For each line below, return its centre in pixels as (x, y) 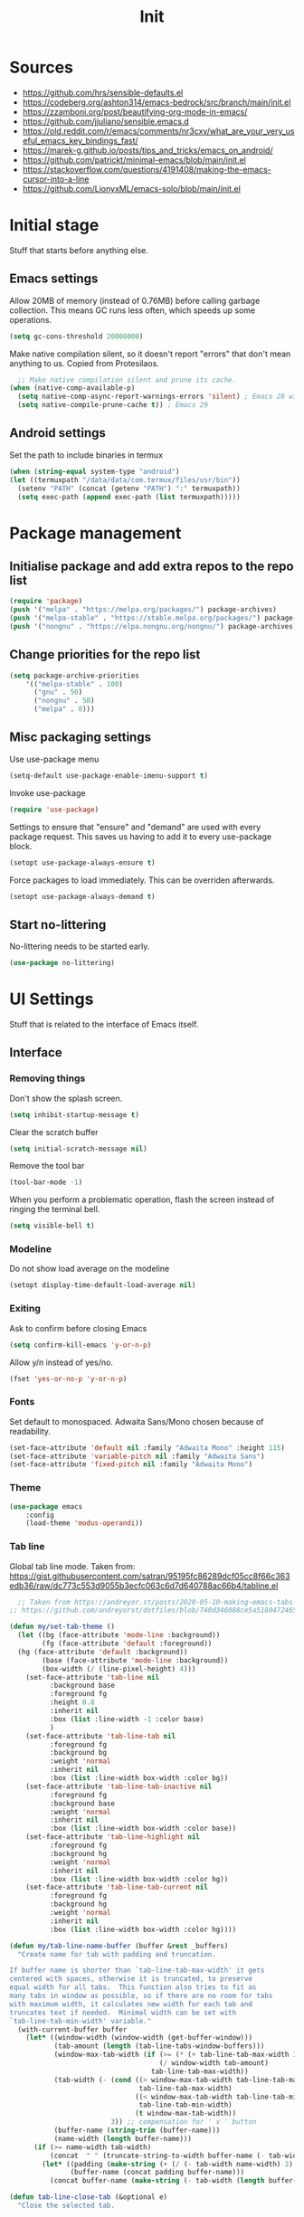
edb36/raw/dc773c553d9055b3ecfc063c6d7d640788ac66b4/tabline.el (144, 1586)
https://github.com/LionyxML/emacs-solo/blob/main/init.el (132, 188)
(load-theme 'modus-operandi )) (85, 1523)
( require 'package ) (46, 602)
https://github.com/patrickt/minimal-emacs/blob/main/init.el (134, 159)
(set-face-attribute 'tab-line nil (93, 1677)
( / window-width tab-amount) (214, 2063)
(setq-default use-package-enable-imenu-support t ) (109, 775)
